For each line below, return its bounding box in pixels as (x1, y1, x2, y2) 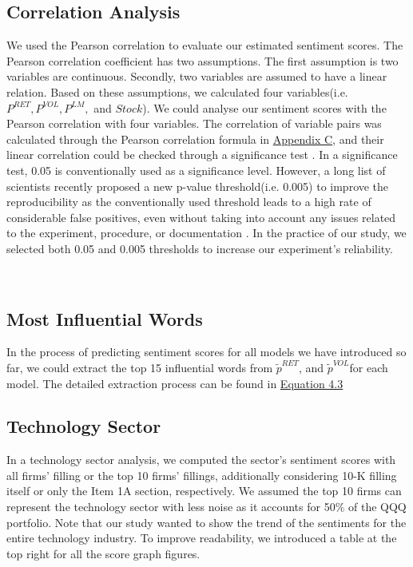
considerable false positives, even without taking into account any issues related (6, 208, 396, 225)
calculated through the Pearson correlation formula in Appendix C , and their (6, 130, 384, 147)
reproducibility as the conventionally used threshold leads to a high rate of (6, 193, 371, 210)
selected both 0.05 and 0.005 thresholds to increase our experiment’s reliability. (6, 240, 393, 256)
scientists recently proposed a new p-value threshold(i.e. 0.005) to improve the (6, 177, 389, 194)
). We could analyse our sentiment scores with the (142, 99, 387, 116)
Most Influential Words (6, 306, 203, 331)
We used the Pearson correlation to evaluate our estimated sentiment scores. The (6, 37, 403, 54)
